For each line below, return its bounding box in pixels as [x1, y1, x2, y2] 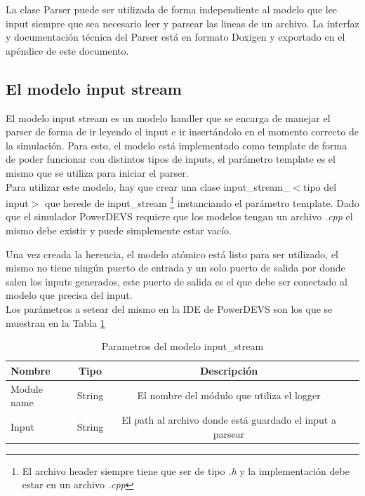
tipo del [303, 179, 337, 194]
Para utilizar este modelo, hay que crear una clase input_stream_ [6, 179, 291, 194]
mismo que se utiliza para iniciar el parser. [6, 165, 189, 180]
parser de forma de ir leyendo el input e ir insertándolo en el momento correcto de [6, 124, 359, 139]
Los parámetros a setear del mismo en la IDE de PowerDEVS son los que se [6, 301, 333, 316]
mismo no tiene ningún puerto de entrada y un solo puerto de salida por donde [6, 260, 345, 275]
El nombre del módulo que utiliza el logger [137, 388, 321, 403]
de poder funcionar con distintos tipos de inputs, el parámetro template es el [6, 152, 336, 166]
